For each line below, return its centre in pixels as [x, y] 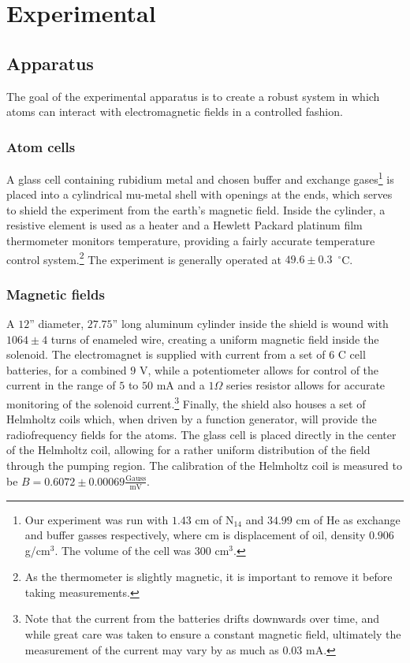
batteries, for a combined [67, 369]
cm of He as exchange [348, 519]
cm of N [214, 519]
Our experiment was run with [97, 519]
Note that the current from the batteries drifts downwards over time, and [202, 618]
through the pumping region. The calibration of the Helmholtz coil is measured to [204, 466]
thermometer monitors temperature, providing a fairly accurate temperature [191, 241]
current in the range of [61, 385]
